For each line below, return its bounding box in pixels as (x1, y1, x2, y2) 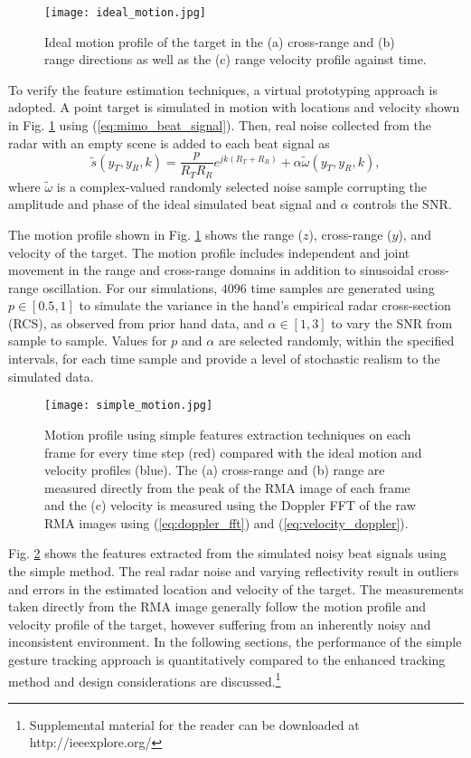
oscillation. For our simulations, (42, 278, 218, 297)
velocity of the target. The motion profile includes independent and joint (8, 242, 410, 261)
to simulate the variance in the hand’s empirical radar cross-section (79, 296, 451, 315)
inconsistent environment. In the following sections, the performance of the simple (8, 632, 462, 651)
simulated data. (8, 366, 94, 385)
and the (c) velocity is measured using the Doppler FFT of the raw (44, 496, 416, 515)
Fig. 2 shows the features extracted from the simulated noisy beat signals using (8, 544, 447, 563)
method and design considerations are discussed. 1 (8, 668, 281, 690)
